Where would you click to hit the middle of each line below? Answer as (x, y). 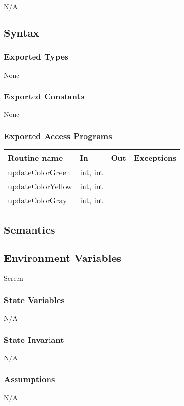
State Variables (34, 300)
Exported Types (36, 57)
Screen (14, 278)
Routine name (35, 158)
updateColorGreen (39, 172)
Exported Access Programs (58, 136)
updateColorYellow (40, 186)
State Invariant (34, 339)
